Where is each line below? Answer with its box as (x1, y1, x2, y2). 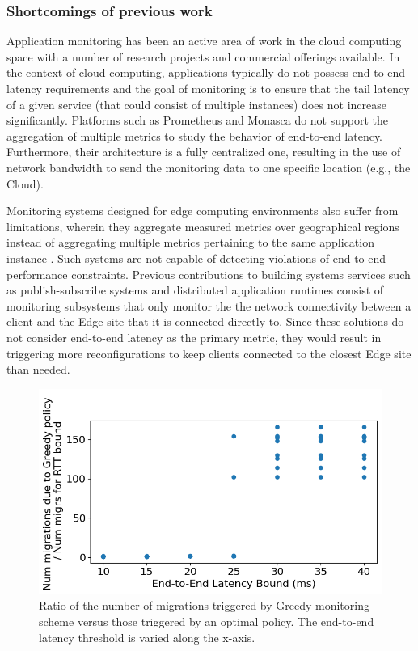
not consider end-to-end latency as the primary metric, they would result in (6, 328, 382, 345)
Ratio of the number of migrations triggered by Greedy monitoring (39, 597, 369, 614)
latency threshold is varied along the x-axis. (39, 628, 255, 645)
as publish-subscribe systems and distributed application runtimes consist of (6, 281, 384, 298)
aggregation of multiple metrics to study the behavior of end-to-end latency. (6, 127, 383, 144)
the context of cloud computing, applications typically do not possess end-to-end (6, 64, 406, 81)
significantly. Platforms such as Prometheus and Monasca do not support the (6, 112, 389, 129)
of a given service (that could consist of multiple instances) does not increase (6, 95, 386, 112)
